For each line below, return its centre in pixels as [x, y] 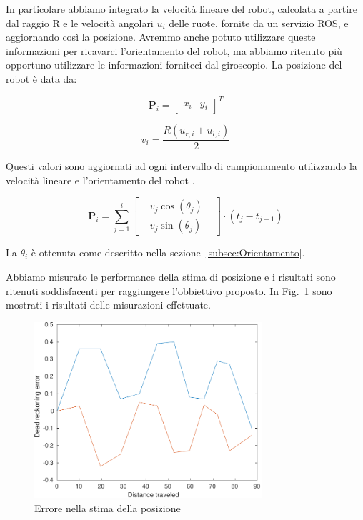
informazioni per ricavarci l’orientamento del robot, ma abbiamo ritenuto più [174, 50]
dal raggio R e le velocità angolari [80, 22]
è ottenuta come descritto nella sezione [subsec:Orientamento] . [168, 252]
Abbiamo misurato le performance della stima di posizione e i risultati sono [171, 276]
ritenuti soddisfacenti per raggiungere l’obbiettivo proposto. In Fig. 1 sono [169, 290]
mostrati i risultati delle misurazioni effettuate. [108, 305]
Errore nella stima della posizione [108, 507]
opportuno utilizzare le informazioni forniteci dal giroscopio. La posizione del [174, 65]
